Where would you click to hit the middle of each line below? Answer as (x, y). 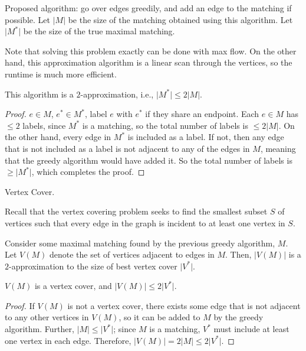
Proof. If (20, 305)
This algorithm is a (39, 94)
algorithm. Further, (40, 329)
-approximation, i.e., (117, 94)
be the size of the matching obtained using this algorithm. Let (180, 19)
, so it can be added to (159, 317)
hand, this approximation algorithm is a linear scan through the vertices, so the (149, 62)
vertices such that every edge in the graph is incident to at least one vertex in (145, 222)
